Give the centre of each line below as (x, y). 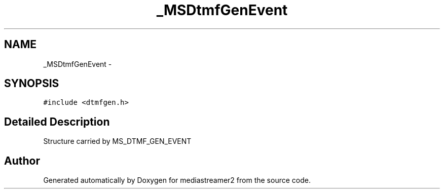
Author (22, 161)
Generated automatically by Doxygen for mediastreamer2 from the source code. (177, 180)
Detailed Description (57, 122)
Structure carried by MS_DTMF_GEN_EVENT (117, 141)
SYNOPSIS (32, 84)
